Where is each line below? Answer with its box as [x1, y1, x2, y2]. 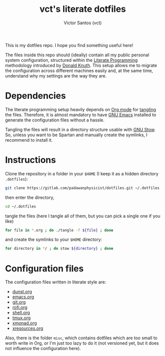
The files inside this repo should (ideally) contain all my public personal [5, 52, 149, 58]
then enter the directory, [5, 194, 55, 200]
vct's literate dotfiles [39, 3, 127, 15]
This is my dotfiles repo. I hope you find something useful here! [5, 42, 133, 48]
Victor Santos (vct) [64, 20, 102, 26]
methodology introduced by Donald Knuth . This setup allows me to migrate [5, 62, 158, 68]
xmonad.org [12, 320, 37, 326]
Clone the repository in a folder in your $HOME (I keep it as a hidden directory [5, 170, 159, 176]
